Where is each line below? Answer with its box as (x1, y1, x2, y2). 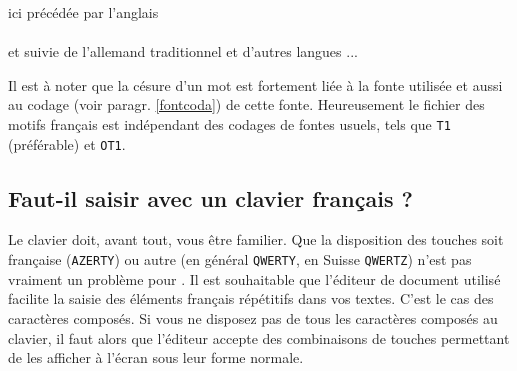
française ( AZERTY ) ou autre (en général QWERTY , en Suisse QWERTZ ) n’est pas (8, 249, 472, 270)
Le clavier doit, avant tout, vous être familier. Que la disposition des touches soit (8, 229, 504, 250)
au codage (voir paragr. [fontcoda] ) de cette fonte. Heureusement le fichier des (8, 94, 485, 115)
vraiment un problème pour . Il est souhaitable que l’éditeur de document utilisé (8, 268, 501, 289)
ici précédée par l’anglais (8, 2, 159, 22)
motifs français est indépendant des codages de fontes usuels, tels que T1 (8, 113, 451, 134)
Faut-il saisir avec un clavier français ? (8, 182, 413, 213)
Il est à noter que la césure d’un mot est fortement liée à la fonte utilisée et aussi (8, 74, 503, 95)
